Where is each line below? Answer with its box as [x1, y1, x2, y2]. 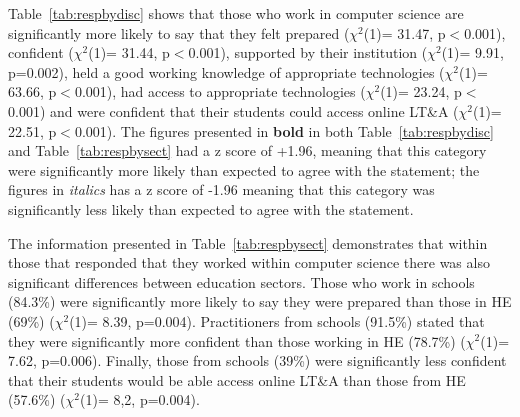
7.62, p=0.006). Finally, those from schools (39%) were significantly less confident [8, 350, 507, 371]
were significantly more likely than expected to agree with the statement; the [8, 159, 480, 180]
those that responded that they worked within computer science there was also [8, 252, 490, 273]
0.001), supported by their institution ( [188, 42, 428, 63]
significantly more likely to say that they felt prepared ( [8, 22, 350, 43]
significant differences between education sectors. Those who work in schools [8, 271, 475, 292]
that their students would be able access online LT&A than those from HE [8, 369, 466, 390]
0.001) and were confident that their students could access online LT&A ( [8, 100, 459, 121]
